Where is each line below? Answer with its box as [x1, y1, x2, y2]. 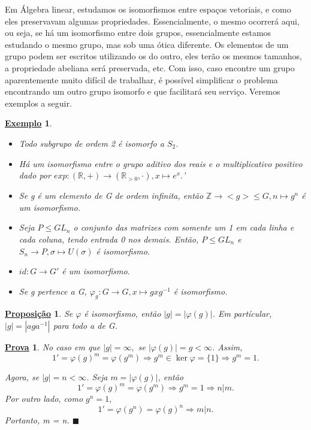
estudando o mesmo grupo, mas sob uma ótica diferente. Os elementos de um [5, 38, 289, 50]
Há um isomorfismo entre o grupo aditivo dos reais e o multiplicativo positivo [19, 157, 303, 169]
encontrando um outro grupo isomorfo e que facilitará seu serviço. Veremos [5, 85, 280, 98]
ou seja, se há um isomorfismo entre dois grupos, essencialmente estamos [5, 26, 271, 39]
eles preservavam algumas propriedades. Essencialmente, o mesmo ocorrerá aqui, [5, 14, 300, 27]
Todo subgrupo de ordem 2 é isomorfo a [19, 137, 164, 149]
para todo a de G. [53, 319, 117, 332]
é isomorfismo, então [84, 307, 161, 320]
